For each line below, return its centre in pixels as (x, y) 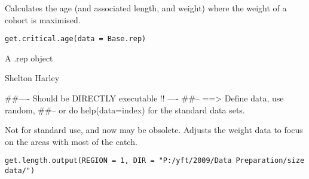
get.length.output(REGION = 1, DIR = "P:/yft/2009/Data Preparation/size (155, 161)
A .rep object (29, 58)
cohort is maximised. (43, 19)
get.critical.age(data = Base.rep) (76, 39)
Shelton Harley (32, 78)
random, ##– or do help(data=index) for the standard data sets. (125, 109)
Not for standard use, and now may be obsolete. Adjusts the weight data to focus (154, 130)
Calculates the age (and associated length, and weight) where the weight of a (146, 8)
